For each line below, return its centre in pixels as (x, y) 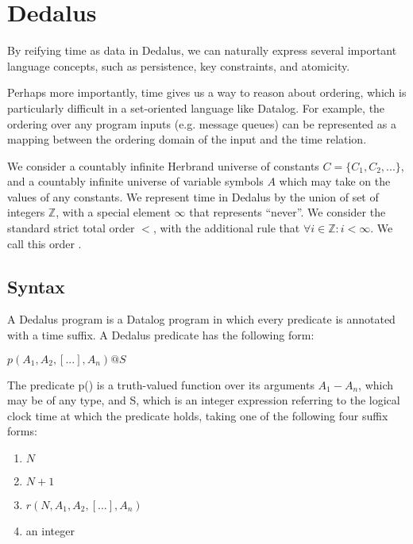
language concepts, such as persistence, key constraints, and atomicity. (179, 65)
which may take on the (335, 181)
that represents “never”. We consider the (288, 212)
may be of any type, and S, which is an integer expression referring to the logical (204, 400)
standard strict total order (71, 228)
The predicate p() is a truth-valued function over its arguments (161, 384)
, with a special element (113, 212)
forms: (22, 431)
